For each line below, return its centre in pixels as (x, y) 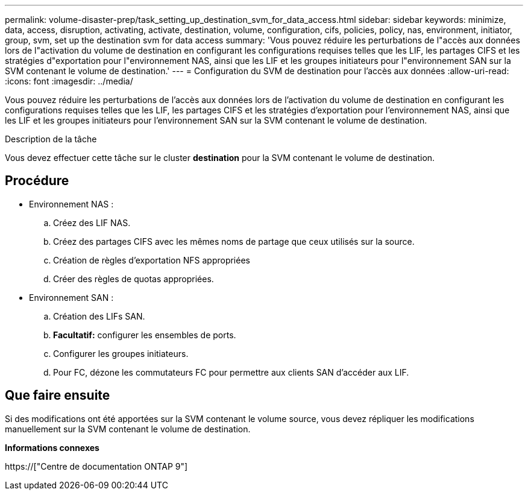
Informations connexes (52, 447)
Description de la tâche (51, 139)
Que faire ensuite (58, 396)
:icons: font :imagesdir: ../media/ (69, 81)
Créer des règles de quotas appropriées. (134, 279)
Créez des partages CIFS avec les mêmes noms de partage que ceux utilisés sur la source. (234, 241)
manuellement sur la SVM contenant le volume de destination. (128, 429)
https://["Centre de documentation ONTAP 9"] (96, 466)
